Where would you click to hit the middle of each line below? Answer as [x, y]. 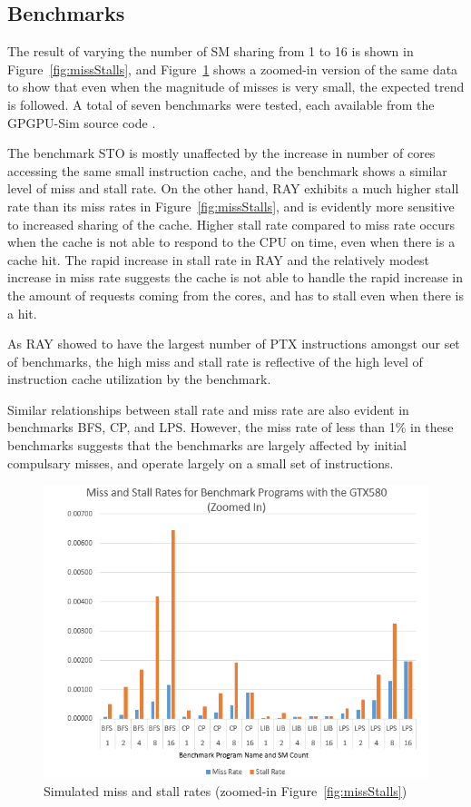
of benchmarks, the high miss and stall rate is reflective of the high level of [215, 361]
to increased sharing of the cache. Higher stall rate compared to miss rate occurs [231, 224]
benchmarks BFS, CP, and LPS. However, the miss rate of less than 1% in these [231, 427]
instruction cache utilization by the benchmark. [139, 379]
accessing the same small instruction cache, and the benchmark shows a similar [227, 170]
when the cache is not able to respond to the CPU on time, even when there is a [231, 242]
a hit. [22, 313]
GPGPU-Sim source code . [82, 122]
